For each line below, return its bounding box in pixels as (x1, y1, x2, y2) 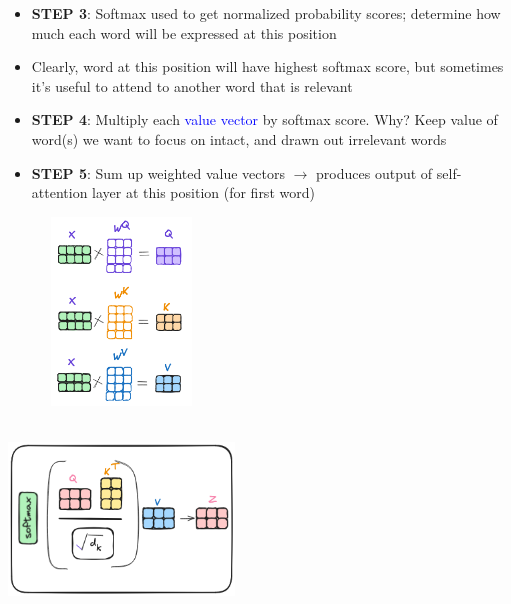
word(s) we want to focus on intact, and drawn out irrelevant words (31, 128, 447, 149)
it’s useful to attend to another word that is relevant (31, 75, 353, 96)
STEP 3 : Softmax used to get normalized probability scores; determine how (31, 3, 501, 23)
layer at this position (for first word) (92, 182, 315, 203)
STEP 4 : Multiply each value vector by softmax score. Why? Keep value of (31, 109, 498, 130)
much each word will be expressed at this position (31, 22, 337, 43)
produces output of (316, 162, 433, 183)
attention (31, 182, 88, 203)
